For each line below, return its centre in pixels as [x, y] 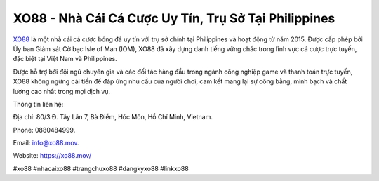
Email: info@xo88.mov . [46, 143]
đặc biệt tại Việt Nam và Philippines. [65, 59]
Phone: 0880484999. [44, 130]
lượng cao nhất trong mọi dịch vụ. [62, 91]
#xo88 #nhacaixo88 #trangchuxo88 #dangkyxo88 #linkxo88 [101, 168]
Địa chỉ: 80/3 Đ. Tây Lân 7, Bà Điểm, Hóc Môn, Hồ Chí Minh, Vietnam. [113, 117]
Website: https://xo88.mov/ [52, 156]
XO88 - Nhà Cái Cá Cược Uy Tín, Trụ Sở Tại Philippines [174, 18]
